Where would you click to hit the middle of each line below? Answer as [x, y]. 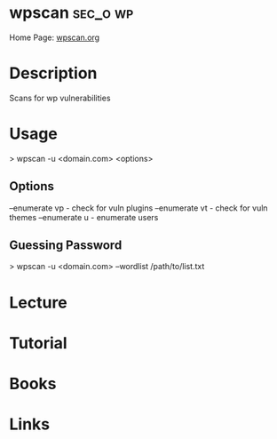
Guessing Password [66, 246]
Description [53, 73]
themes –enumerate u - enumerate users [84, 217]
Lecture [39, 303]
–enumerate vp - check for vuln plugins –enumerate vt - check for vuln [138, 208]
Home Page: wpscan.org [55, 37]
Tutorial [39, 343]
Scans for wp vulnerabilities [60, 98]
